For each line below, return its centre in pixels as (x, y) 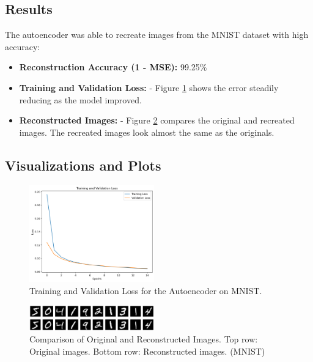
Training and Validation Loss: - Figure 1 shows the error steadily (149, 87)
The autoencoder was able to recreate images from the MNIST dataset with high (157, 35)
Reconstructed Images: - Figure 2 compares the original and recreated (157, 120)
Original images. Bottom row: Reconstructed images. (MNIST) (147, 351)
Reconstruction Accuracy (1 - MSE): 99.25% (113, 67)
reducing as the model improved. (80, 99)
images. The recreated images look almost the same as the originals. (147, 132)
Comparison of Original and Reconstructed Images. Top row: (144, 339)
